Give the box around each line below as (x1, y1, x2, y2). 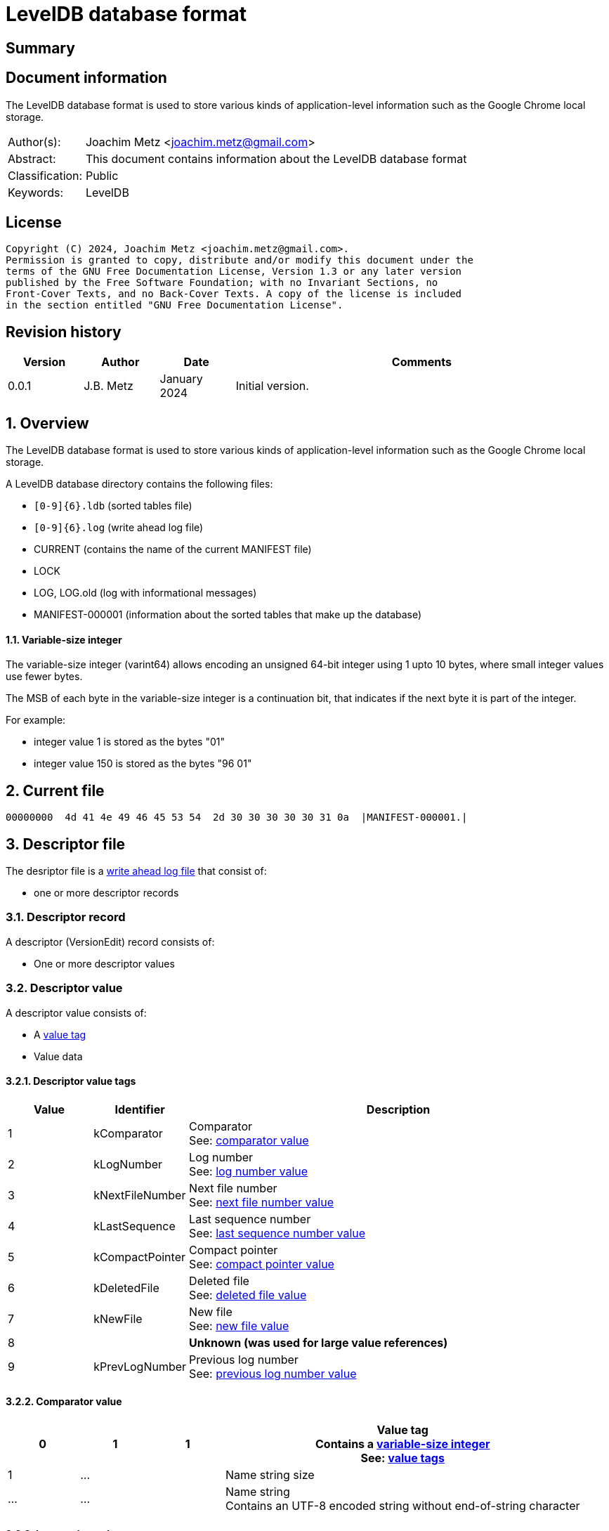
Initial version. (235, 379, 309, 393)
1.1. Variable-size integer (6, 633, 122, 646)
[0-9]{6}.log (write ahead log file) (34, 521, 204, 534)
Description (366, 1102, 431, 1116)
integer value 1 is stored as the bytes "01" (34, 736, 225, 748)
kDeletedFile (93, 1280, 159, 1295)
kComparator (93, 1126, 163, 1140)
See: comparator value (189, 1133, 309, 1147)
